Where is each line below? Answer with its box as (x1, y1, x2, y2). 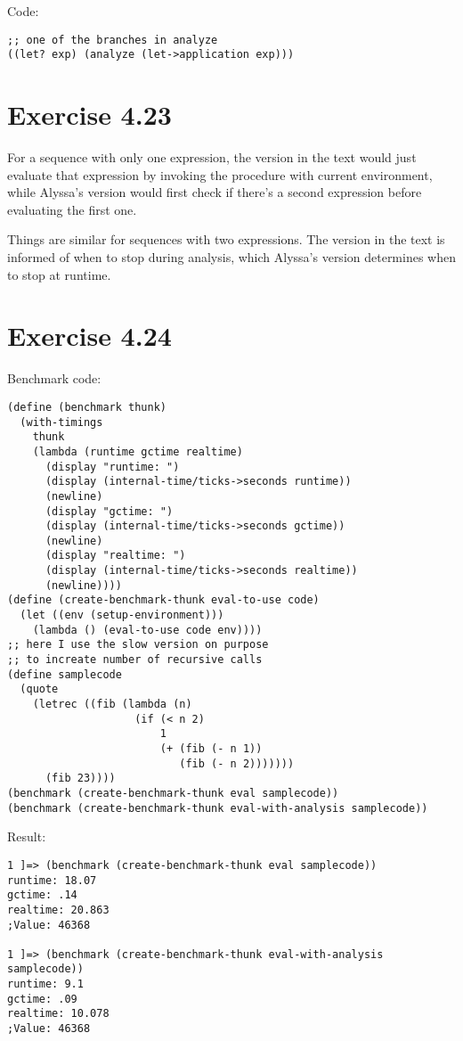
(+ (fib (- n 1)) (159, 742, 263, 755)
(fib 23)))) (45, 772, 116, 785)
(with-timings (20, 415, 103, 429)
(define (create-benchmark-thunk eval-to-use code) (7, 594, 320, 607)
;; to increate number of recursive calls (7, 653, 263, 667)
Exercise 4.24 (7, 317, 172, 354)
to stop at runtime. (7, 265, 111, 283)
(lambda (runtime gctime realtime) (32, 445, 243, 458)
